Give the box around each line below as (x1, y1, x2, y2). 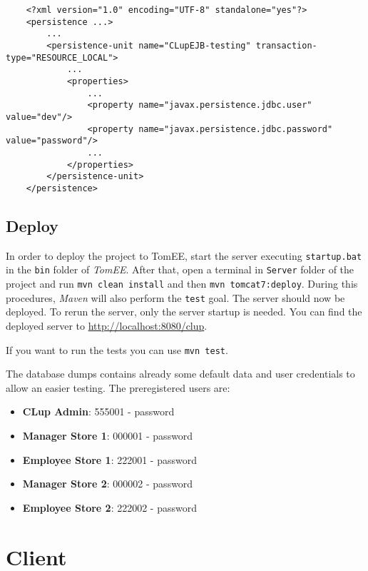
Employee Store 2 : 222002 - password (22, 500, 197, 515)
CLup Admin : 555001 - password (22, 404, 175, 419)
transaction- (255, 40, 317, 51)
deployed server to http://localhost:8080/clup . (6, 318, 208, 333)
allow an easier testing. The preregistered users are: (6, 380, 230, 395)
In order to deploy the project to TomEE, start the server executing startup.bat (6, 248, 362, 263)
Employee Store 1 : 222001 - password (22, 452, 197, 467)
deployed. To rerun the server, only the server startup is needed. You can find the (6, 304, 362, 319)
